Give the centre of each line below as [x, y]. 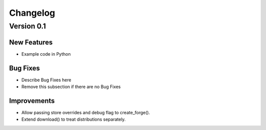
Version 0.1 [28, 26]
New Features [31, 42]
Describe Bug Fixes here [46, 80]
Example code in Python [46, 54]
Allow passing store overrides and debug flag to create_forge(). [86, 112]
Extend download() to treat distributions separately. [73, 119]
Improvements [32, 101]
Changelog [32, 13]
